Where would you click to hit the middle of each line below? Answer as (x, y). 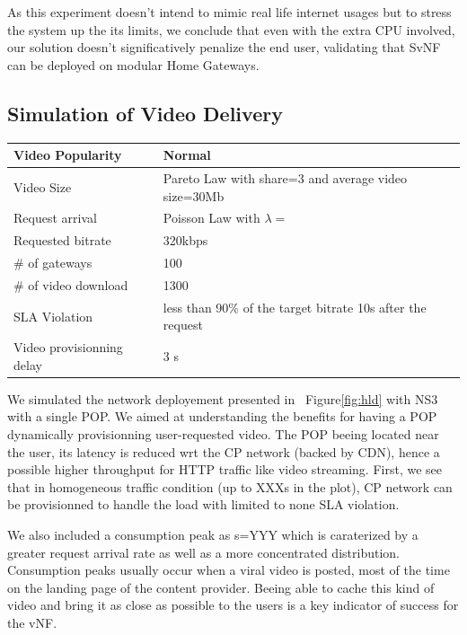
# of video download (71, 284)
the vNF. (32, 622)
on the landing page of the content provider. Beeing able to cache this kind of (221, 587)
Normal (187, 155)
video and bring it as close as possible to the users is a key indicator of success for (233, 605)
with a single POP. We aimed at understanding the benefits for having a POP (222, 416)
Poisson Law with (211, 218)
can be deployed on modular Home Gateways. (133, 64)
